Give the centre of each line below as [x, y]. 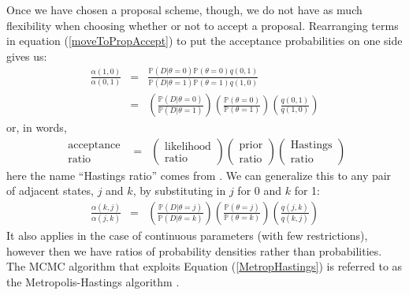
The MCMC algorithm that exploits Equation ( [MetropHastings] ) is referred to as [204, 266]
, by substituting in [179, 190]
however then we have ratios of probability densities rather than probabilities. [194, 250]
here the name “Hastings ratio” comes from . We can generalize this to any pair [199, 175]
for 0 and [260, 190]
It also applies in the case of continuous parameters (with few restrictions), [187, 235]
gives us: [27, 56]
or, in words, [37, 127]
